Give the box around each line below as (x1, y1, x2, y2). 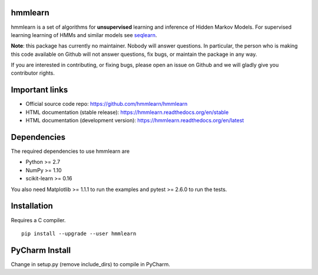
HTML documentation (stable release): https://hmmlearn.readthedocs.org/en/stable (25, 109, 229, 116)
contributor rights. (11, 69, 55, 76)
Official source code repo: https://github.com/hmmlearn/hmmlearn (25, 100, 188, 108)
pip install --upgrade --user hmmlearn (21, 230, 137, 237)
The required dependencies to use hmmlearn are (11, 147, 130, 155)
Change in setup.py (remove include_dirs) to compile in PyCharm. (11, 260, 170, 267)
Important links (11, 85, 68, 95)
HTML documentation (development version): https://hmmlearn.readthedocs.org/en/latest (25, 117, 244, 124)
